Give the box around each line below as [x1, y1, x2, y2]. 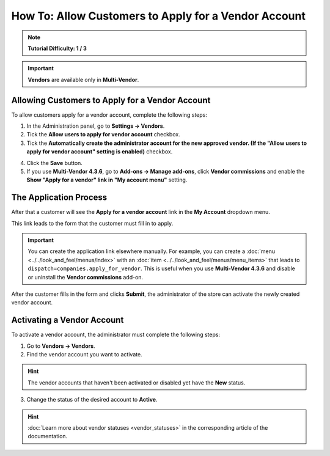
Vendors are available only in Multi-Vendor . [28, 76, 139, 83]
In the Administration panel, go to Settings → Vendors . [26, 122, 165, 130]
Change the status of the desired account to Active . [26, 396, 158, 403]
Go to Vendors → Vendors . [26, 342, 95, 350]
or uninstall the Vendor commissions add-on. [28, 273, 144, 281]
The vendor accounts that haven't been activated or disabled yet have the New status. [28, 379, 246, 386]
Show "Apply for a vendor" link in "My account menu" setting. [26, 176, 188, 183]
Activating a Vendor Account [11, 315, 124, 325]
